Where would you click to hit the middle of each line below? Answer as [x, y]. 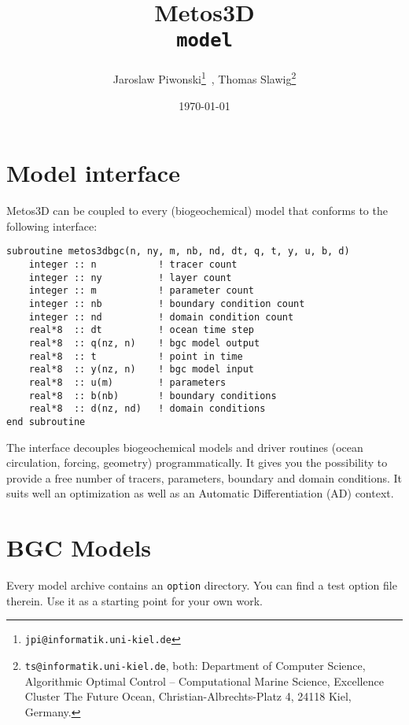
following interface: [52, 226]
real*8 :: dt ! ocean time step [141, 330]
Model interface [93, 173]
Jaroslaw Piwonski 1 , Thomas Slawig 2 [204, 78]
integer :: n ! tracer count [133, 265]
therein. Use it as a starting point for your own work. [134, 600]
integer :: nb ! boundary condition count [167, 304]
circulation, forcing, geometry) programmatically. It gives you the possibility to [197, 462]
